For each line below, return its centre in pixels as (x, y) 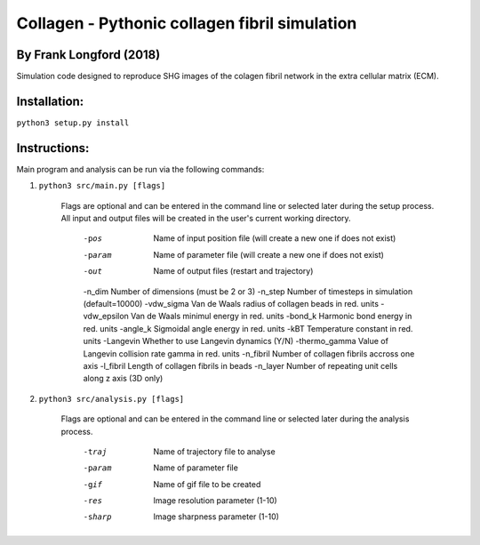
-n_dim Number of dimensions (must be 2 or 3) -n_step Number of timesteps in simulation (248, 291)
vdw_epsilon (106, 317)
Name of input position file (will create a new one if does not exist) (275, 238)
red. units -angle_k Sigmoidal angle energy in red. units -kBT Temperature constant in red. (248, 328)
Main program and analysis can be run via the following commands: (140, 169)
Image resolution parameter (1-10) (215, 501)
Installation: (50, 101)
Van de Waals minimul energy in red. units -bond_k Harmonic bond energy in (271, 317)
